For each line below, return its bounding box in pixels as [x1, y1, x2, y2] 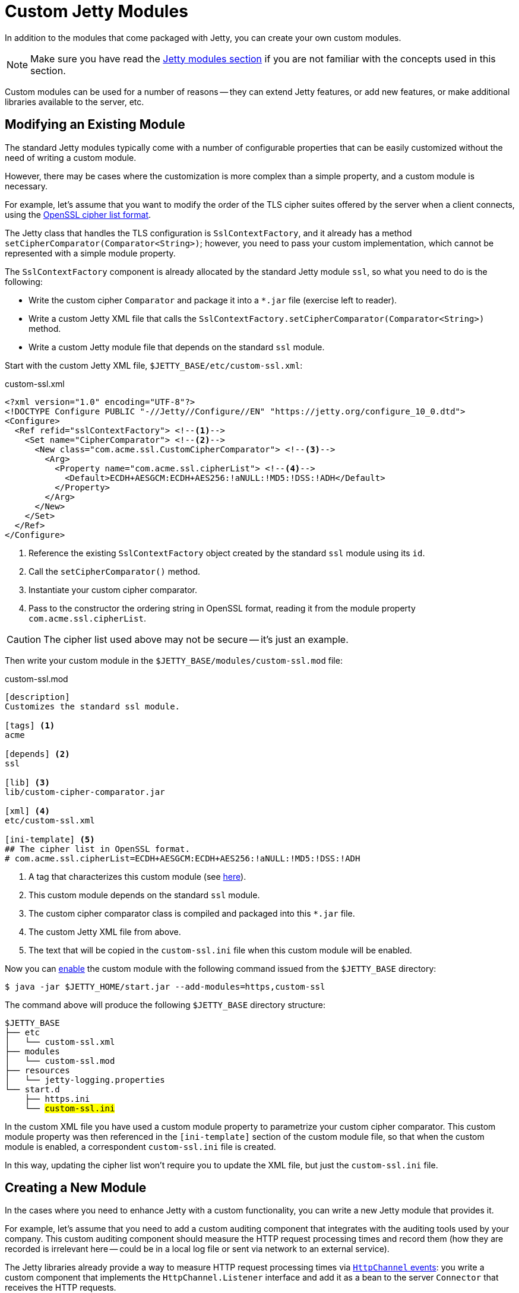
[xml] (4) [5, 806, 50, 816]
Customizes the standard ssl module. [5, 701, 181, 711]
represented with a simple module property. [5, 248, 176, 258]
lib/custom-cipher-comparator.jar [5, 787, 165, 797]
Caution [7, 633, 42, 645]
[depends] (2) [5, 749, 70, 759]
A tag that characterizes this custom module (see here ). [29, 871, 246, 882]
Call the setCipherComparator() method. [29, 566, 201, 576]
